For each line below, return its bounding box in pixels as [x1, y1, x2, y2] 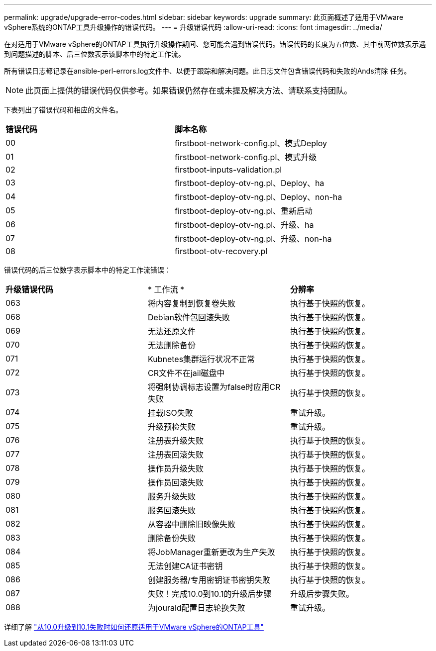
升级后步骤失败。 [290, 589, 354, 599]
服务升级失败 [147, 491, 196, 501]
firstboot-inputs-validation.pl [175, 165, 282, 175]
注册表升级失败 [147, 436, 204, 446]
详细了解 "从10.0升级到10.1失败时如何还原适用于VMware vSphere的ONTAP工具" [4, 623, 264, 631]
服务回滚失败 [147, 505, 196, 515]
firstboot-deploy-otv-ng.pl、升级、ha [175, 220, 314, 230]
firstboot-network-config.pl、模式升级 [175, 152, 317, 162]
